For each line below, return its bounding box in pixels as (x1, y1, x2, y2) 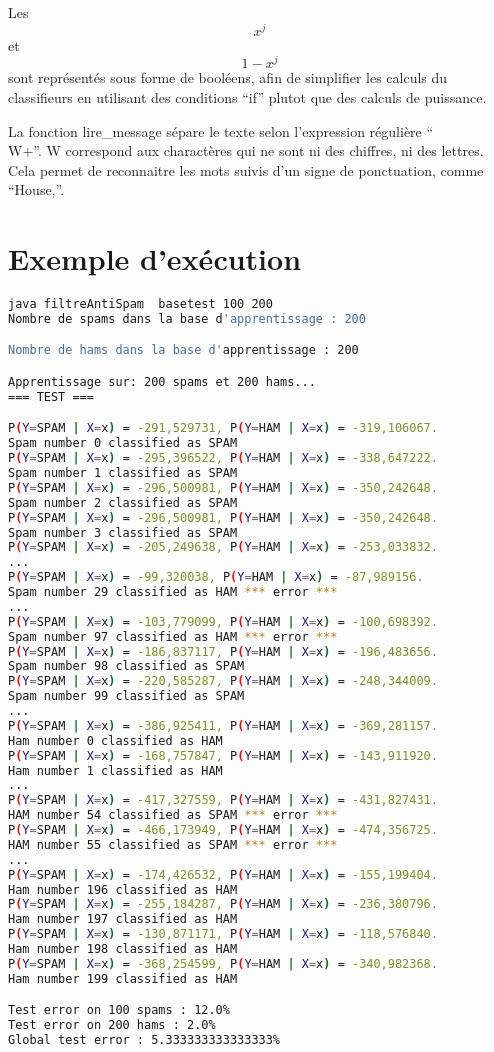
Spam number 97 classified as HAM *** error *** (8, 629, 338, 644)
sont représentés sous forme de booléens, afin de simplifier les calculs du (8, 67, 448, 88)
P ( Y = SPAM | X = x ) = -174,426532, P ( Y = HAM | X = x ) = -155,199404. (8, 867, 438, 882)
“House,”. (8, 179, 65, 200)
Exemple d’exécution (8, 238, 302, 279)
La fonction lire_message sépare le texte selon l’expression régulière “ (8, 120, 434, 141)
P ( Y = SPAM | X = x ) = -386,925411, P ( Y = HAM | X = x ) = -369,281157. (8, 718, 438, 733)
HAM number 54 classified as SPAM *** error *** (8, 808, 338, 823)
